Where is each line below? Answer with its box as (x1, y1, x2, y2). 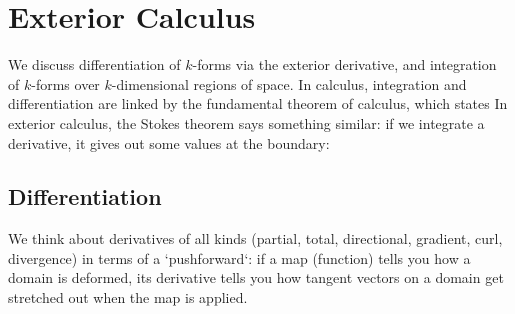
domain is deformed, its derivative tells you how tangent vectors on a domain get (8, 267, 504, 288)
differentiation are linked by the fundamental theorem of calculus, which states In (8, 93, 508, 114)
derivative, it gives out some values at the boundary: (8, 132, 330, 153)
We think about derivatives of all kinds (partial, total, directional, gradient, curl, (8, 228, 503, 249)
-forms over (31, 73, 100, 94)
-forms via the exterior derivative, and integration (192, 54, 497, 75)
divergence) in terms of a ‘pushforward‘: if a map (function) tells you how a (8, 247, 471, 268)
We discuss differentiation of (8, 54, 181, 75)
